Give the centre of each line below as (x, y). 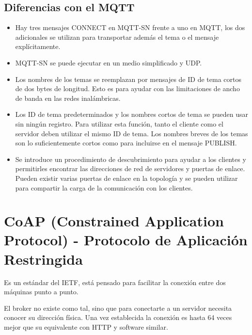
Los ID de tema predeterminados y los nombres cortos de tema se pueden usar (132, 114)
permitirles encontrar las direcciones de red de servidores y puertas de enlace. (130, 168)
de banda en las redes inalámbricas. (68, 98)
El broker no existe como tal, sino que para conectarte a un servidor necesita (118, 308)
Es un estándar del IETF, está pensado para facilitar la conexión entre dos (115, 282)
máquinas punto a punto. (41, 292)
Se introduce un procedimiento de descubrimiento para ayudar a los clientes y (131, 159)
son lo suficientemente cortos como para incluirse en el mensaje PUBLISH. (126, 143)
